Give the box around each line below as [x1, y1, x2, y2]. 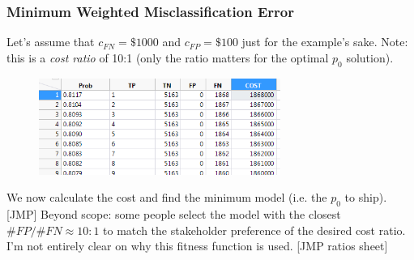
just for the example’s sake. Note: [241, 33, 408, 50]
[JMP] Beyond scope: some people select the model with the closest [6, 205, 341, 222]
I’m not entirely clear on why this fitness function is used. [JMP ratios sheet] [6, 237, 388, 254]
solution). [346, 49, 394, 66]
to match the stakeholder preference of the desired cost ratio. [103, 221, 406, 238]
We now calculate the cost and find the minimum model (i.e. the [6, 189, 327, 206]
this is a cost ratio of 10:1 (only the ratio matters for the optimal [6, 49, 329, 66]
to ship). [344, 189, 387, 206]
